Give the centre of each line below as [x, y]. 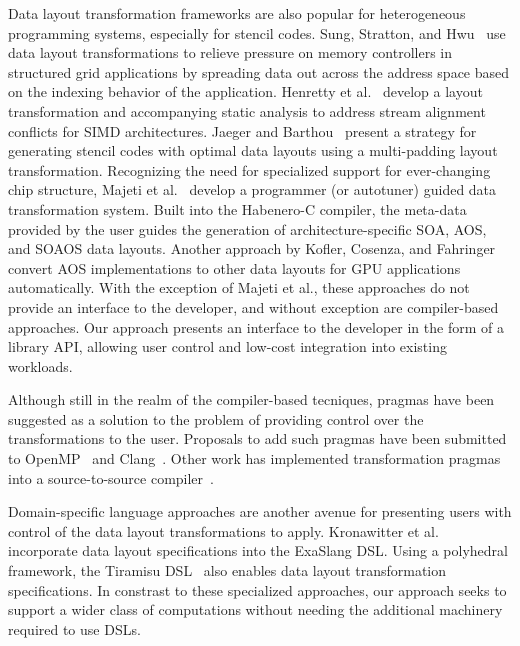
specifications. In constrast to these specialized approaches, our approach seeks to [257, 589]
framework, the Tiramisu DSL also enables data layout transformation [227, 570]
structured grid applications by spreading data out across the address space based [259, 71]
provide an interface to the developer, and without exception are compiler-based [253, 306]
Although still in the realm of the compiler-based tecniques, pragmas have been [251, 399]
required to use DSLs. [74, 628]
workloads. [40, 365]
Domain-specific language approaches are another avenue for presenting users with [260, 511]
